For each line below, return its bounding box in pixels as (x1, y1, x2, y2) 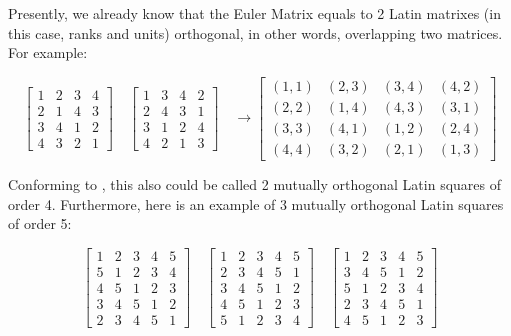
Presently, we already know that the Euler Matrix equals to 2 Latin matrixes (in (8, 3, 501, 23)
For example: (8, 42, 88, 63)
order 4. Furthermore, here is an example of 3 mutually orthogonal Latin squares (8, 193, 504, 214)
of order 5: (8, 213, 72, 234)
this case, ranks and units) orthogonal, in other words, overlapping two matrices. (8, 22, 503, 43)
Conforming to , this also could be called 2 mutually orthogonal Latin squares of (8, 173, 501, 194)
